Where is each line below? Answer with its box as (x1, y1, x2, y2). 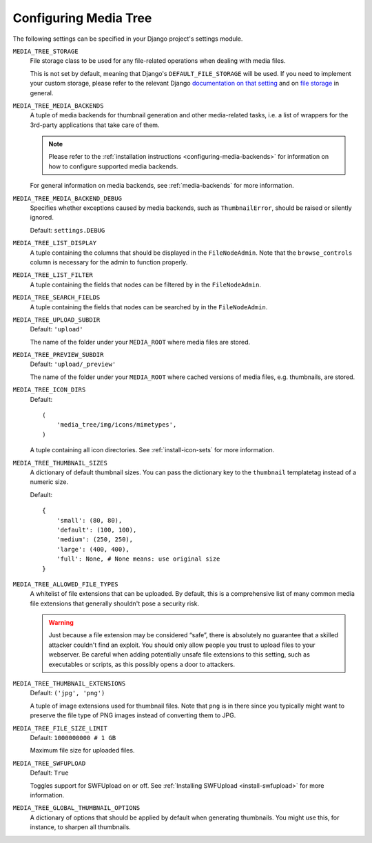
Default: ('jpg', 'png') (30, 689, 105, 697)
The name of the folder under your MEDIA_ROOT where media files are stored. (30, 338, 251, 346)
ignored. (30, 213, 54, 222)
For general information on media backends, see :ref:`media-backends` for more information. (30, 182, 294, 190)
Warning (48, 619, 74, 627)
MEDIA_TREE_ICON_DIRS (12, 386, 86, 394)
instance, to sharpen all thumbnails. (30, 823, 131, 831)
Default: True (30, 768, 69, 777)
